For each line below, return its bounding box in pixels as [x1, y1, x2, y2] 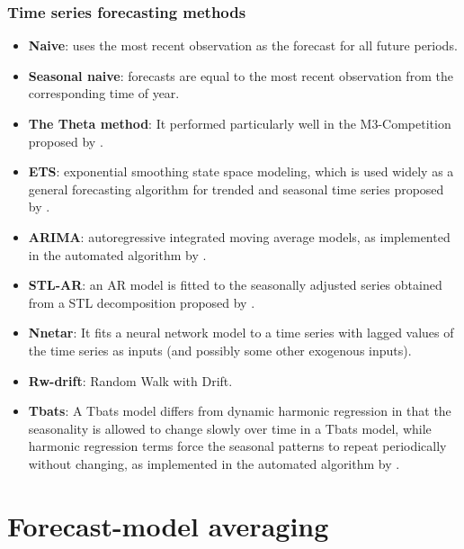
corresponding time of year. [28, 84, 180, 103]
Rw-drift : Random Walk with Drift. [28, 371, 233, 390]
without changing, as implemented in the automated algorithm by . [28, 454, 400, 472]
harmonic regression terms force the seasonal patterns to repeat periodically [28, 436, 447, 455]
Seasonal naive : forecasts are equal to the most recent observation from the [28, 66, 453, 85]
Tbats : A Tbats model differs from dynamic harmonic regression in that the [28, 401, 451, 420]
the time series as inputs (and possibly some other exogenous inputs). [28, 340, 412, 359]
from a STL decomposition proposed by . [28, 292, 255, 311]
